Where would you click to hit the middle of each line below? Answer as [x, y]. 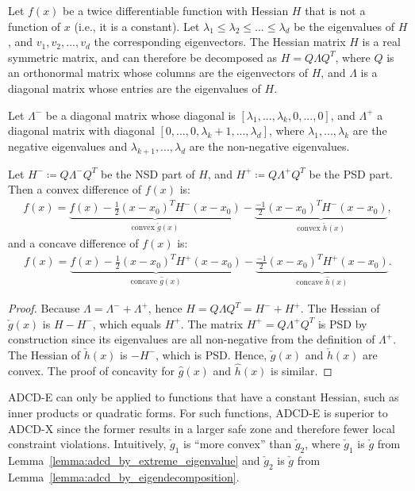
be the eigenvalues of [344, 26]
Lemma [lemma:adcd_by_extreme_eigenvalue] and [134, 460]
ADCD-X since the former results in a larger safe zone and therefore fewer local [202, 428]
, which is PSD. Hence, [211, 354]
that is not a [335, 10]
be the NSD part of [148, 173]
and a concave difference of [73, 243]
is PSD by [342, 323]
